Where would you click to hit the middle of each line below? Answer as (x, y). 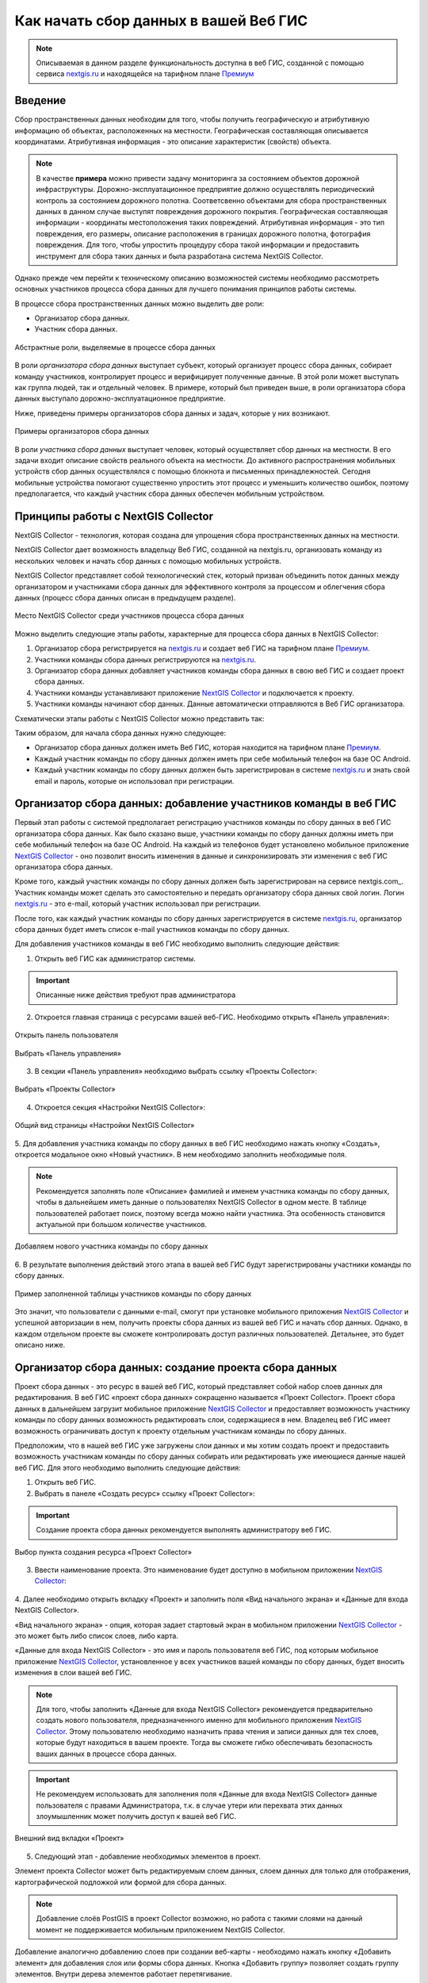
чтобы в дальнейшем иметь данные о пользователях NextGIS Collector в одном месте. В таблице (201, 1202)
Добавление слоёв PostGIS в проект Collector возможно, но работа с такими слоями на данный (199, 1919)
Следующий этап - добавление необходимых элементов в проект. (148, 1856)
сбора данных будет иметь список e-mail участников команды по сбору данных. (152, 929)
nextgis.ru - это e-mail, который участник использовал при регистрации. (138, 903)
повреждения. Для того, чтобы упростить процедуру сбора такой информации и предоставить (198, 245)
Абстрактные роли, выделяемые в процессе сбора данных (115, 347)
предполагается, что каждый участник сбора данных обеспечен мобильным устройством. (170, 494)
